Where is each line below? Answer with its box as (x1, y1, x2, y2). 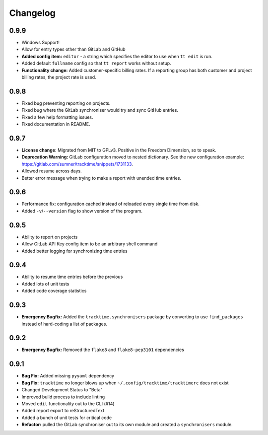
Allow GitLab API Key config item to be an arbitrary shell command (21, 241, 158, 247)
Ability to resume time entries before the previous (21, 274, 123, 280)
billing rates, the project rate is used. (21, 74, 96, 80)
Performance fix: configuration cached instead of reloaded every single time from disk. (21, 201, 200, 207)
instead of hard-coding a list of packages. (21, 321, 108, 327)
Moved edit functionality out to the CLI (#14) (21, 400, 115, 407)
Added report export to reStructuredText (21, 408, 105, 414)
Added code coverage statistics (21, 288, 87, 294)
